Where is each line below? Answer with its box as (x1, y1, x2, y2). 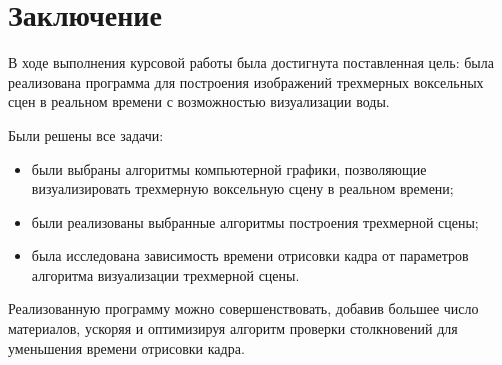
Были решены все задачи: (8, 124, 164, 145)
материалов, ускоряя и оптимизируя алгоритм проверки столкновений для (8, 318, 458, 339)
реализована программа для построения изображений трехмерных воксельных (8, 71, 484, 92)
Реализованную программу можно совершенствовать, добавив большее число (8, 298, 479, 319)
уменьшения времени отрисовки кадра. (8, 337, 245, 358)
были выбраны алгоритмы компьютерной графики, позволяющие (31, 158, 427, 179)
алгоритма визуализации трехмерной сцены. (31, 264, 300, 285)
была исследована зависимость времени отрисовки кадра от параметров (31, 245, 469, 266)
